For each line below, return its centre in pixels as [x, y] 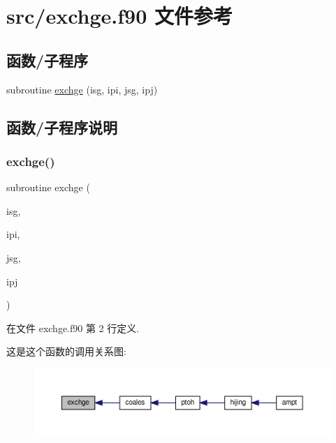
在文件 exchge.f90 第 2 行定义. [73, 328]
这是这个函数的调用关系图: [66, 351]
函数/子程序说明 [62, 127]
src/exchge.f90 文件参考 [119, 16]
